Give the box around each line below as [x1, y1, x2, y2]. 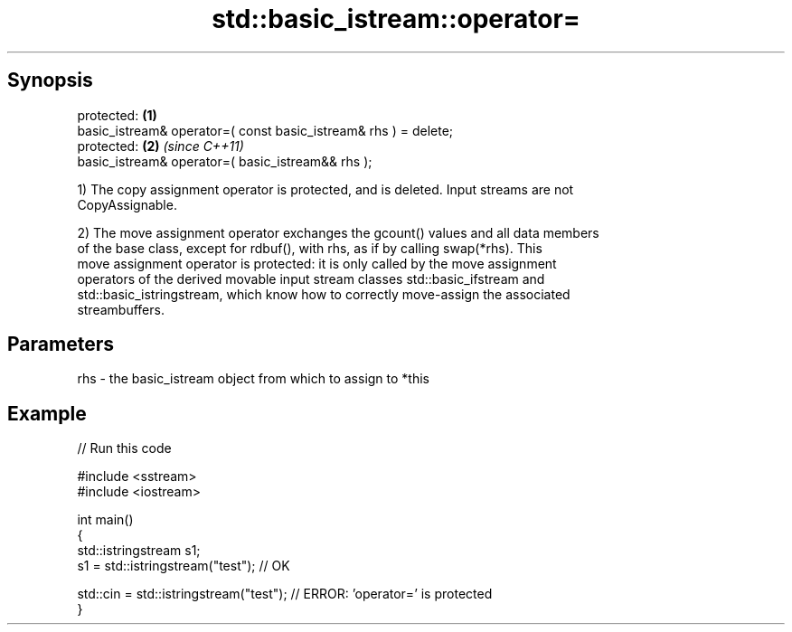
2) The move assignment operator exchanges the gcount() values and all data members [77, 224, 599, 241]
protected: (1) [77, 107, 157, 123]
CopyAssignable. [77, 196, 177, 212]
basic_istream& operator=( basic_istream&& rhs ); [77, 153, 372, 169]
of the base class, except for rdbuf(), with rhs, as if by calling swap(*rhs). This [77, 240, 542, 256]
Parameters [7, 333, 114, 356]
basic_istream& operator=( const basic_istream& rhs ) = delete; [77, 122, 454, 138]
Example [7, 401, 87, 425]
